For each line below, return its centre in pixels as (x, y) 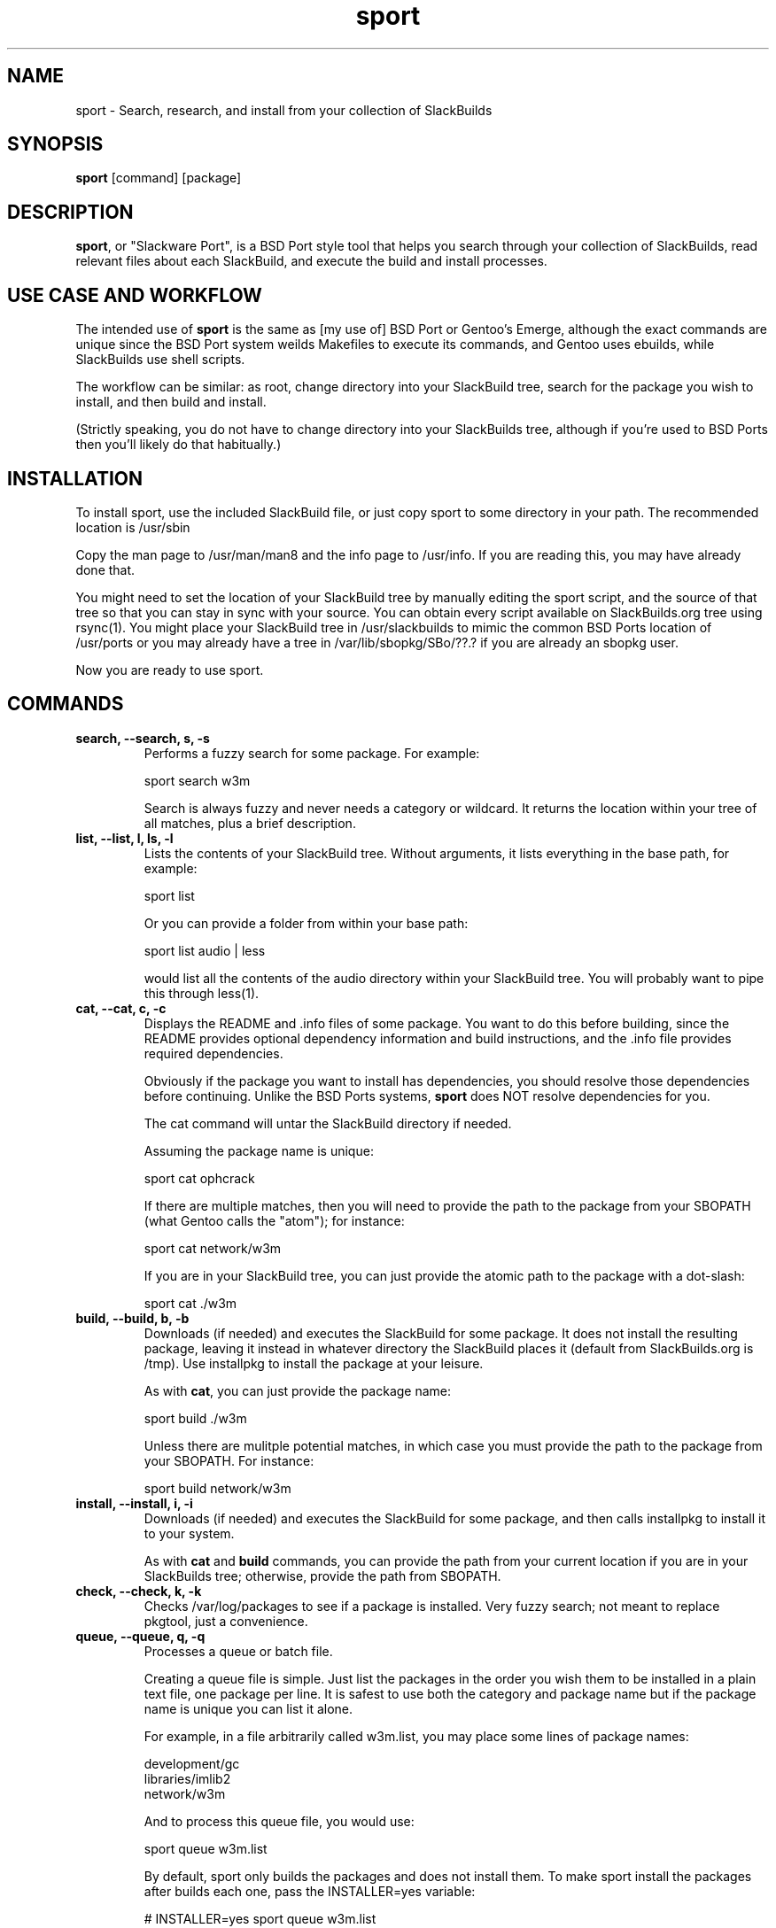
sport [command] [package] (159, 178)
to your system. (189, 1533)
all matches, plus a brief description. (250, 823)
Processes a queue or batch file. (238, 1651)
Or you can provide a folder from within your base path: (306, 923)
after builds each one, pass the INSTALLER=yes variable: (310, 1891)
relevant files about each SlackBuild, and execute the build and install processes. (311, 261)
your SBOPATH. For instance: (229, 1460)
